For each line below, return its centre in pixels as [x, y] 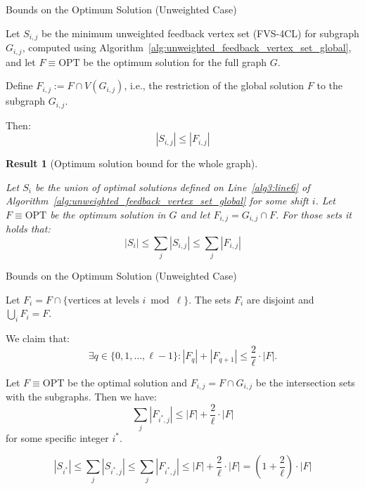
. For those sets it [313, 214]
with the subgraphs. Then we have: [81, 397]
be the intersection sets [305, 382]
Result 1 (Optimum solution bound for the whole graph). [132, 163]
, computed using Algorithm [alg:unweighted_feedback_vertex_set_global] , [187, 47]
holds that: [28, 229]
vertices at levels [103, 300]
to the [330, 85]
